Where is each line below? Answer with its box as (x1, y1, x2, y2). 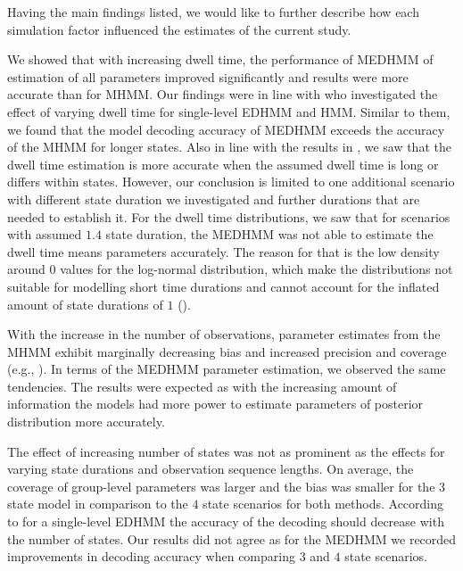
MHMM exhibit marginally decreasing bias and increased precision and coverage (7, 342, 447, 360)
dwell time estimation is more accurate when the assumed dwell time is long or (7, 154, 439, 173)
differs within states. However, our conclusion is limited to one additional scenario (7, 172, 455, 191)
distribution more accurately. (7, 412, 165, 431)
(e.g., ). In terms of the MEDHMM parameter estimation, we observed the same (7, 360, 446, 378)
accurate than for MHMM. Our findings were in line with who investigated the (7, 85, 438, 103)
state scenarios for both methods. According (203, 494, 444, 513)
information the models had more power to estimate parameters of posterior (7, 394, 424, 413)
